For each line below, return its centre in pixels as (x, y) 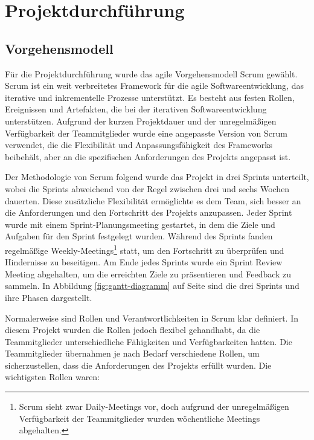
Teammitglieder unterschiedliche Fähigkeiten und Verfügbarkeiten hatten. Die (149, 341)
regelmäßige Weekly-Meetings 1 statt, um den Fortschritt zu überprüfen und (145, 249)
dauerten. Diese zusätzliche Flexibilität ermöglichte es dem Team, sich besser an (153, 200)
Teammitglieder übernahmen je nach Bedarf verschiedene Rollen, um (132, 353)
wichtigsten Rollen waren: (53, 377)
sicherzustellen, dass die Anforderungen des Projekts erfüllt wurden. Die (138, 365)
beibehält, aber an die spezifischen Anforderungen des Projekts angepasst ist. (148, 156)
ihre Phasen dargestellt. (49, 297)
